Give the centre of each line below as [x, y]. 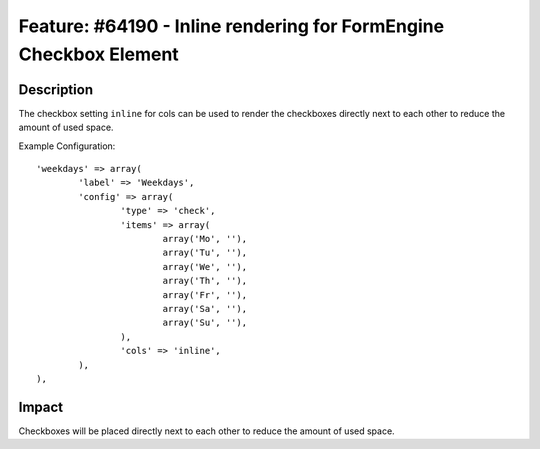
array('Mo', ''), [205, 238]
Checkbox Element [98, 54]
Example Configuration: [67, 146]
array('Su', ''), [205, 323]
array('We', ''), [205, 266]
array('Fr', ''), [205, 294]
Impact [41, 406]
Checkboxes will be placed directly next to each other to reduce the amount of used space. [206, 431]
